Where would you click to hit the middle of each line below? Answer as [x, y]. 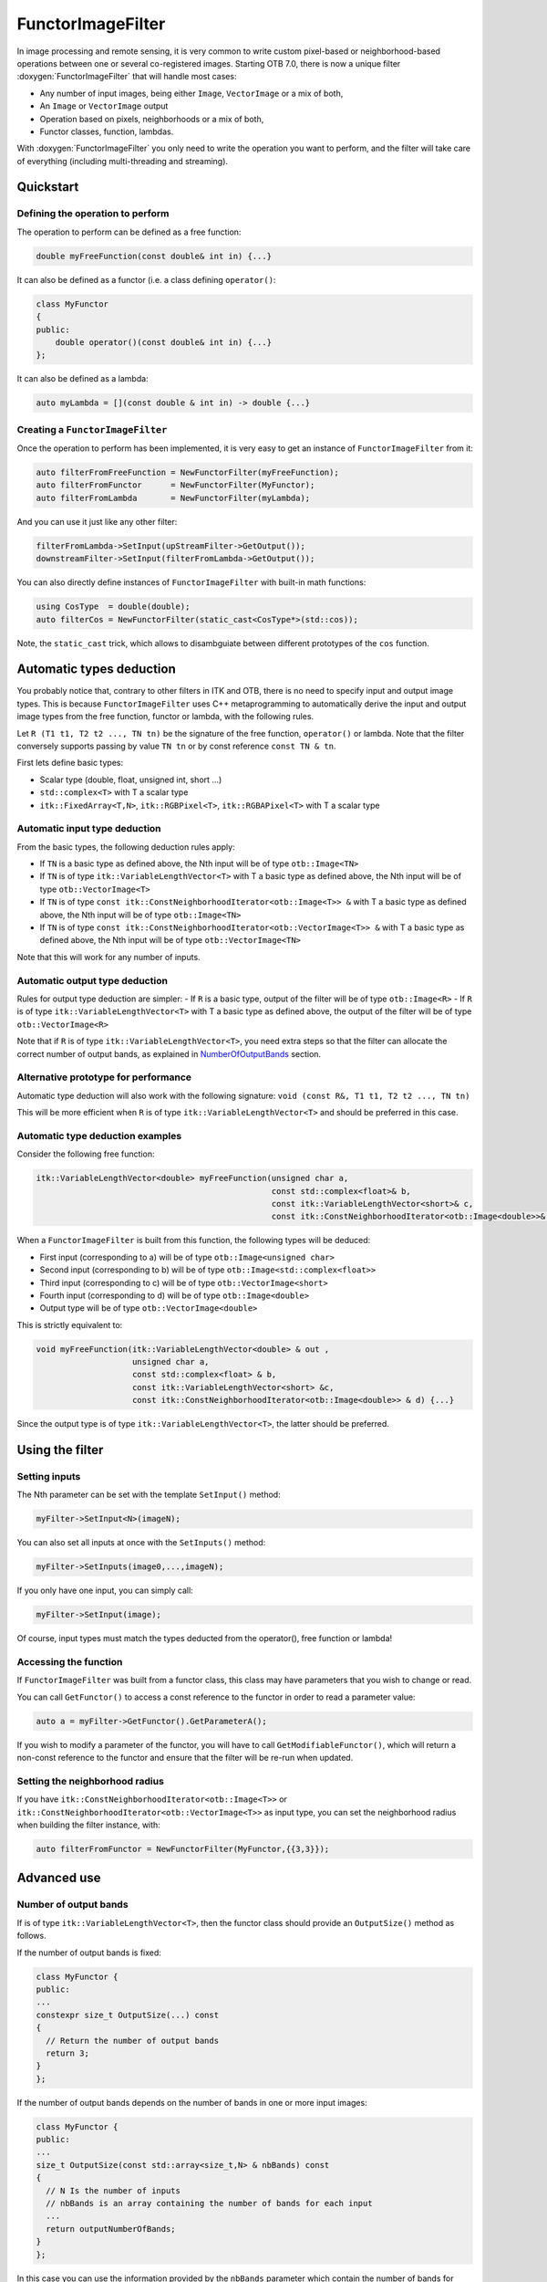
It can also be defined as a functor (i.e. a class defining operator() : [146, 279]
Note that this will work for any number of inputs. [108, 957]
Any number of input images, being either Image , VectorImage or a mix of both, [191, 93]
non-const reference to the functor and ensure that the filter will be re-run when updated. [185, 1758]
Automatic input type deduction [89, 829]
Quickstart [48, 187]
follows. [31, 1936]
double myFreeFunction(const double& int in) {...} [154, 256]
